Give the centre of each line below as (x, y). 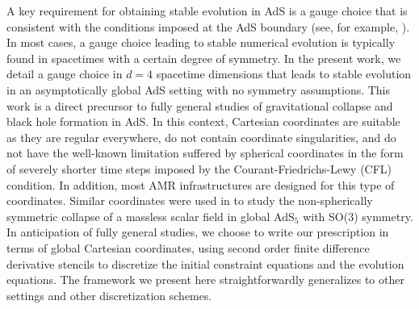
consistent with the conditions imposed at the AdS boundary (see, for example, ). (208, 26)
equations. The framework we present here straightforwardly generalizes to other (205, 280)
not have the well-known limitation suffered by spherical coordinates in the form (205, 153)
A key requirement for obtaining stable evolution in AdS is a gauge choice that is (207, 10)
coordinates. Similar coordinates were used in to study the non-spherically (190, 200)
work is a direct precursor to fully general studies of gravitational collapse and (200, 105)
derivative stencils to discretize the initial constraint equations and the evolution (205, 263)
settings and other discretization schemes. (109, 295)
